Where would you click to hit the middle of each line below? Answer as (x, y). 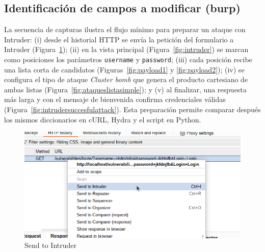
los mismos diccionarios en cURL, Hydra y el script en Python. (103, 119)
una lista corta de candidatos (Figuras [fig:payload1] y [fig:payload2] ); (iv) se (124, 69)
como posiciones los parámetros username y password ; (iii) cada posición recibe (128, 59)
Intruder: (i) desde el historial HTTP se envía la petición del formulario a (119, 39)
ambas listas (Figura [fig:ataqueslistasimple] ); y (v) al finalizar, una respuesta (125, 89)
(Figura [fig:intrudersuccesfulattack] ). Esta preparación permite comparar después (132, 109)
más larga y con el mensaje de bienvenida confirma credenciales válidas (115, 99)
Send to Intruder (50, 245)
